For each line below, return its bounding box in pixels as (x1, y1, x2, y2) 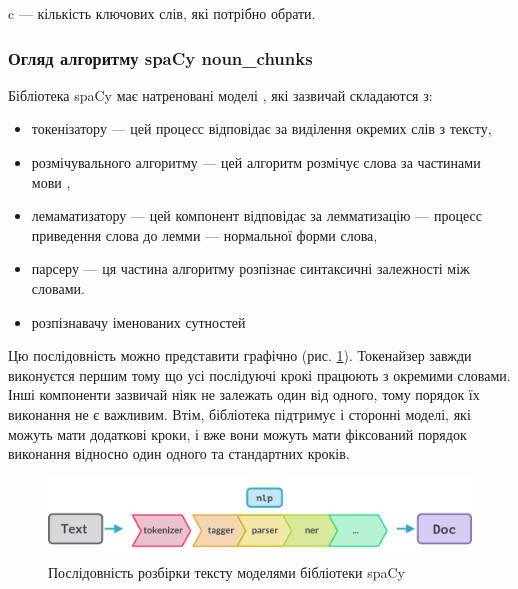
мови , (31, 171, 71, 192)
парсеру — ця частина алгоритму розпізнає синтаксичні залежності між (31, 258, 470, 279)
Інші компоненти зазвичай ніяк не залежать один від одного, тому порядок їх (8, 384, 480, 405)
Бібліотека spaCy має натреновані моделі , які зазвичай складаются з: (8, 84, 433, 105)
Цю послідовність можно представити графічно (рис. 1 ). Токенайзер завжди (8, 345, 472, 366)
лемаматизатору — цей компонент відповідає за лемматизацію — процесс (31, 205, 482, 226)
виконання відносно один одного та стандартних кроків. (8, 443, 350, 464)
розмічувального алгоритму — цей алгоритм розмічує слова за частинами (31, 152, 481, 172)
